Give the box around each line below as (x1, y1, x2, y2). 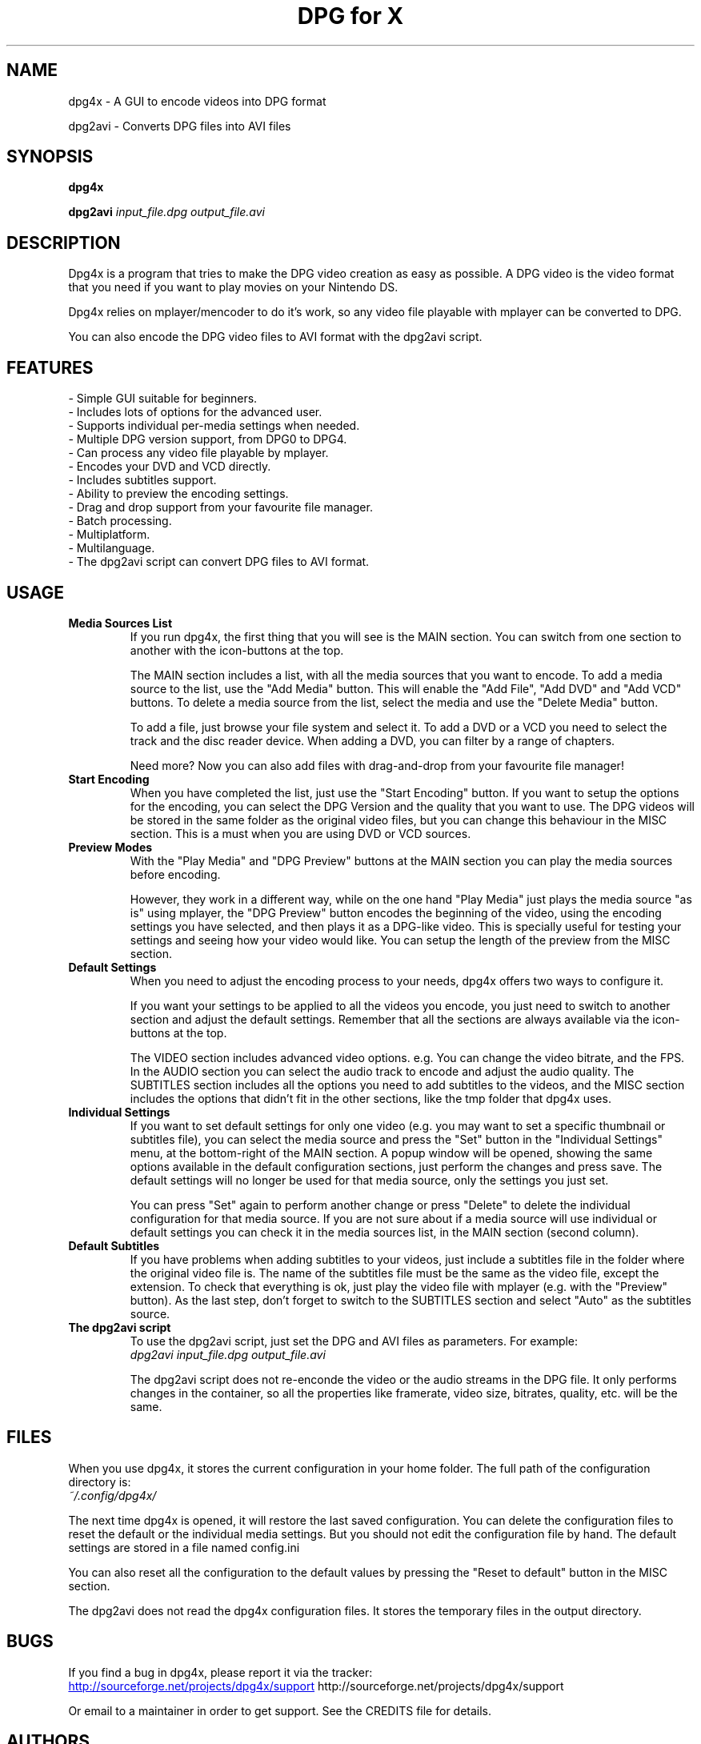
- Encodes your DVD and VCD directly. (68, 459, 271, 474)
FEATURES (6, 357, 94, 378)
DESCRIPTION (6, 232, 121, 253)
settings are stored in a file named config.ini (68, 1540, 300, 1554)
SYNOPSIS (6, 146, 94, 167)
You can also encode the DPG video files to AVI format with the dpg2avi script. (68, 330, 483, 344)
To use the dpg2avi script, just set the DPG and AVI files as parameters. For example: (130, 1333, 579, 1348)
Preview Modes (68, 840, 153, 854)
